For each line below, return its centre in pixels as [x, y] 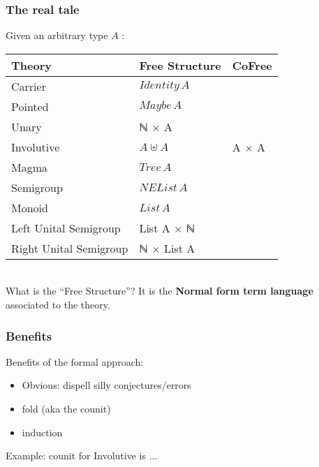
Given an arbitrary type [57, 35]
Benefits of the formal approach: [75, 361]
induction [42, 432]
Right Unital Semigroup [70, 248]
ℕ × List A [167, 248]
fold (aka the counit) [66, 408]
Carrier [29, 86]
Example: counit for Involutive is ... [82, 455]
